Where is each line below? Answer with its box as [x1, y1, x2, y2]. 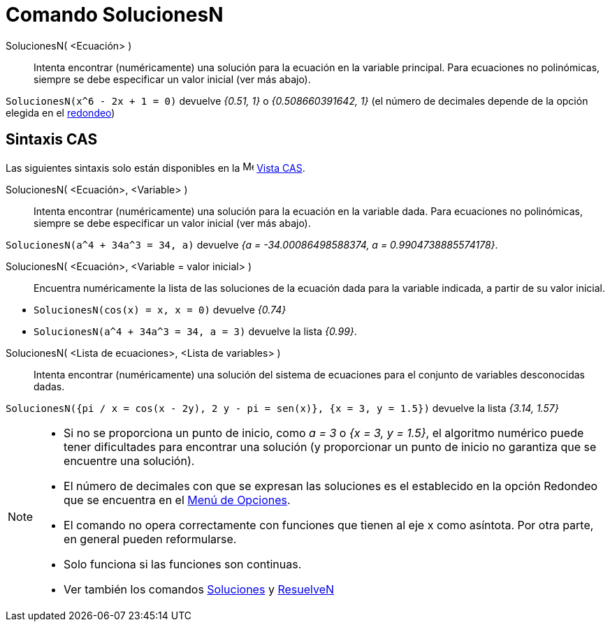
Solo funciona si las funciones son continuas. [64, 556, 302, 571]
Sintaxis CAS [6, 131, 98, 149]
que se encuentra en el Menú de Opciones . [64, 492, 291, 507]
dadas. [34, 380, 65, 392]
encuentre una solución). [64, 453, 195, 468]
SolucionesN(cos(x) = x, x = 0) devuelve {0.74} [34, 303, 286, 316]
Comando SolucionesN [6, 3, 224, 27]
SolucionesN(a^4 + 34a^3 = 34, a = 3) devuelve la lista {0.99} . [34, 325, 357, 337]
